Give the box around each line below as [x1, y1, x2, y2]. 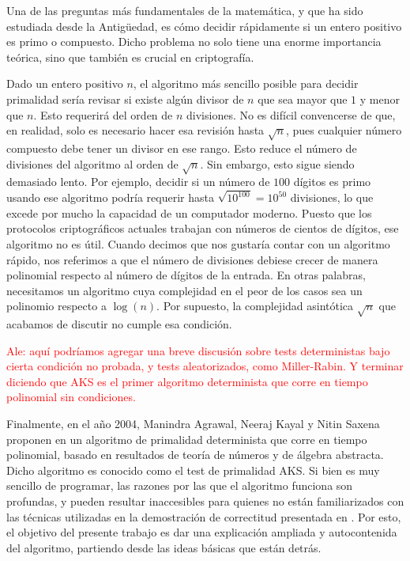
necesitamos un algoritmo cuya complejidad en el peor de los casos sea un [6, 282, 363, 298]
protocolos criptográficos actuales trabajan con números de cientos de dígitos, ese [6, 220, 399, 237]
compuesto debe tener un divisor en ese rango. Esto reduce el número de [6, 139, 357, 156]
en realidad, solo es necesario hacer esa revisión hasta [6, 122, 265, 138]
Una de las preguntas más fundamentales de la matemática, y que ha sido [6, 2, 363, 18]
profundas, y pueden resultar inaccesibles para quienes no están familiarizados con [6, 493, 404, 510]
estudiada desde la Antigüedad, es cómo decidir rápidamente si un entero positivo [6, 17, 402, 34]
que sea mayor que [258, 90, 348, 107]
